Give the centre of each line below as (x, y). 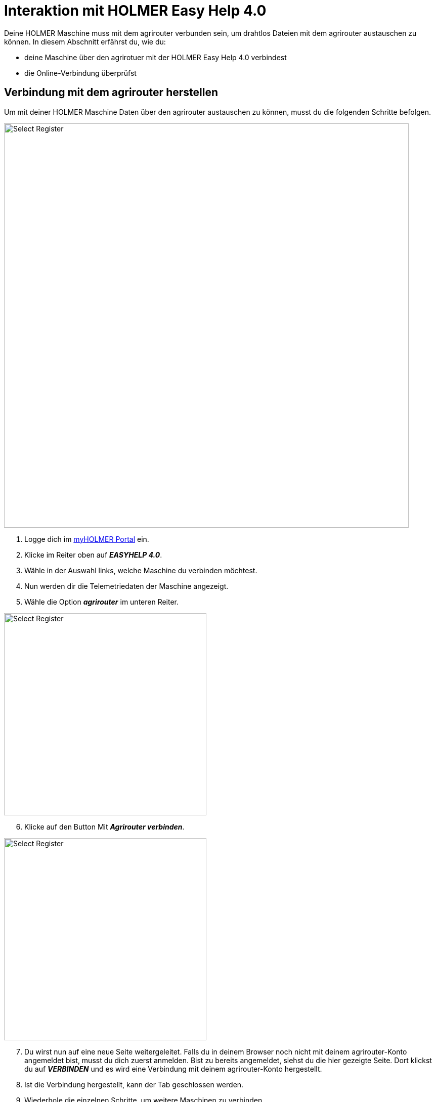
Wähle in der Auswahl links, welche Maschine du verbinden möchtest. (141, 570)
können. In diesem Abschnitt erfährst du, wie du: (85, 41)
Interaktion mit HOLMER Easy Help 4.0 (135, 11)
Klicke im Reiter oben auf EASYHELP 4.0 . (93, 555)
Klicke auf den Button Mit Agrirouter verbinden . (104, 826)
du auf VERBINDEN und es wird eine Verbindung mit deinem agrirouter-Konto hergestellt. (173, 1069)
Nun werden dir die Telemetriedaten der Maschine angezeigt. (126, 586)
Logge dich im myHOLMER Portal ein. (87, 539)
